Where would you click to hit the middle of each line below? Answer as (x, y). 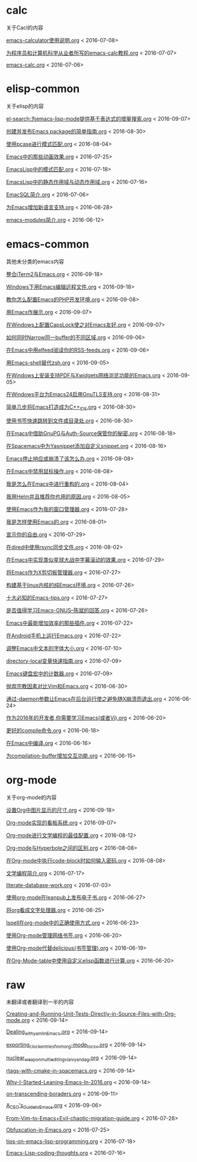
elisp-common (43, 89)
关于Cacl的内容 (25, 27)
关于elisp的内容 (25, 106)
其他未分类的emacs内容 (35, 261)
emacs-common (48, 244)
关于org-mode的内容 (31, 797)
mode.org (18, 1020)
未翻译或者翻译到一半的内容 (40, 1002)
